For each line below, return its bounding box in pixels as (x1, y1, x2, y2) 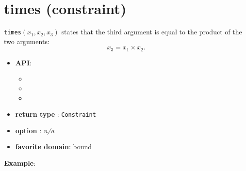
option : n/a (15, 125, 54, 135)
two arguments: (4, 36, 49, 46)
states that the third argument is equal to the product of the (61, 27, 242, 37)
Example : (4, 158, 36, 168)
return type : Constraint (15, 109, 96, 119)
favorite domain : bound (15, 141, 92, 152)
